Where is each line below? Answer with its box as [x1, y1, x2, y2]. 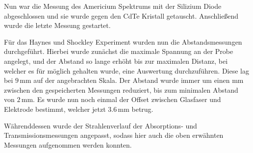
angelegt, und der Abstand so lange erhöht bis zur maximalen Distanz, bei [4, 55, 228, 66]
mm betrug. [118, 103, 153, 114]
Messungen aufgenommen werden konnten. [4, 139, 132, 150]
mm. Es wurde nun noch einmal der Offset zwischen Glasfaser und [21, 94, 221, 104]
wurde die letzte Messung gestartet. [4, 20, 111, 30]
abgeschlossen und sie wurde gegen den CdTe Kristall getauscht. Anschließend [4, 10, 239, 21]
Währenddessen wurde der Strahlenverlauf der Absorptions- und [4, 120, 197, 130]
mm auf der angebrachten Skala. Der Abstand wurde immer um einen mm [20, 75, 244, 85]
